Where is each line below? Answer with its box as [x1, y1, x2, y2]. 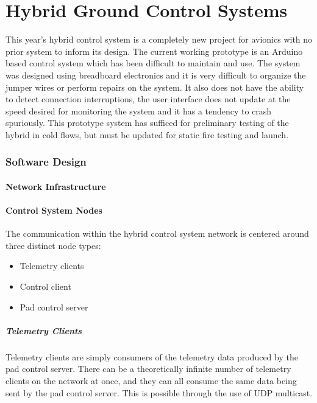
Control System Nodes [5, 204, 102, 217]
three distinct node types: [5, 239, 101, 251]
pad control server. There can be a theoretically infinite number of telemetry [5, 362, 291, 375]
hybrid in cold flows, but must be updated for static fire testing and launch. [5, 128, 289, 141]
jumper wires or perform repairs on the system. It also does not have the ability [5, 80, 304, 93]
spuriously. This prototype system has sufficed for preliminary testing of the [5, 116, 289, 129]
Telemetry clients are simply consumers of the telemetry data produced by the [5, 350, 298, 363]
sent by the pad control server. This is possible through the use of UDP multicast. [5, 386, 313, 399]
